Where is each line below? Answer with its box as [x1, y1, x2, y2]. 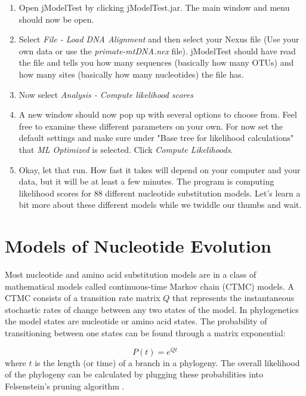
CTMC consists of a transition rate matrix [5, 291, 160, 304]
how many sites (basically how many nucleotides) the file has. [18, 67, 244, 80]
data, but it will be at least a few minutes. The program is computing [18, 175, 274, 188]
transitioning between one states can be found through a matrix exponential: [5, 327, 286, 339]
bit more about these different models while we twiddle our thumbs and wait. [18, 198, 302, 211]
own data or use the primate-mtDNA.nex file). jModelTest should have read [18, 44, 296, 57]
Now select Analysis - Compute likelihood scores [18, 88, 193, 100]
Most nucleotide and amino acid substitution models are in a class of [5, 268, 256, 281]
